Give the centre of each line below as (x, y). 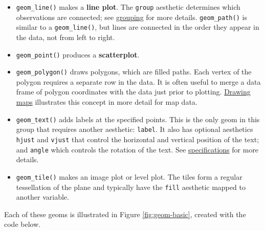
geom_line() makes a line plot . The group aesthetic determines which (128, 7)
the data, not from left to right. (65, 37)
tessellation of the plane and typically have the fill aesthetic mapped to (131, 187)
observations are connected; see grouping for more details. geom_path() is (131, 17)
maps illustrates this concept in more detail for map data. (107, 102)
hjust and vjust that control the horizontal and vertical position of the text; (138, 139)
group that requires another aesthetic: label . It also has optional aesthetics (135, 129)
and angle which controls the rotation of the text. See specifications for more (137, 149)
